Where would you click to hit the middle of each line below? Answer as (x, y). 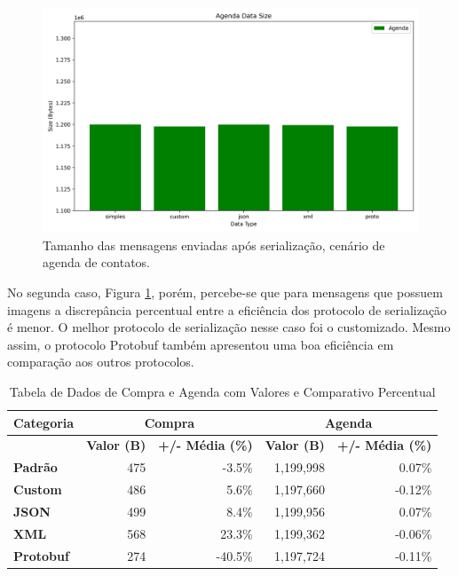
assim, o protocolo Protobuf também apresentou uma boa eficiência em (201, 344)
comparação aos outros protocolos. (101, 362)
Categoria (44, 422)
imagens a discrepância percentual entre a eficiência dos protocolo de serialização (227, 309)
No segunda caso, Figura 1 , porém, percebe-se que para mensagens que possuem (225, 292)
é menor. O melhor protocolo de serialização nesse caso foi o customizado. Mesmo (229, 327)
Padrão (36, 467)
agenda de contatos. (97, 262)
